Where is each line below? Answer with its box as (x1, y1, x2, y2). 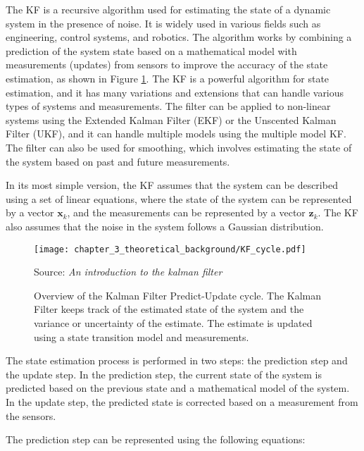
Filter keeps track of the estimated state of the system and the (34, 302, 304, 316)
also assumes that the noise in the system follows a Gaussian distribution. (6, 218, 324, 233)
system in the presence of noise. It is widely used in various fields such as (6, 16, 321, 30)
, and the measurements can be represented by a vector (67, 205, 306, 220)
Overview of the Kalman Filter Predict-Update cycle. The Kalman (34, 288, 322, 302)
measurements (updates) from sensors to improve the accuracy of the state (6, 57, 328, 72)
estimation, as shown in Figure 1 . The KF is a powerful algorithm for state (6, 70, 330, 85)
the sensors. (6, 408, 56, 423)
